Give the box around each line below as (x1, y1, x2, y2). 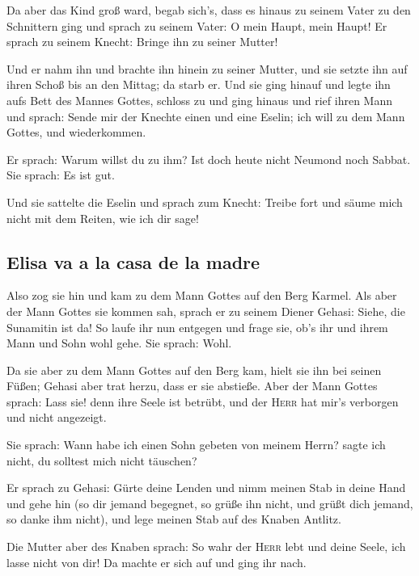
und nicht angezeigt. (6, 409, 107, 426)
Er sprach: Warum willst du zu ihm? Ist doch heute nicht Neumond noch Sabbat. (6, 150, 411, 167)
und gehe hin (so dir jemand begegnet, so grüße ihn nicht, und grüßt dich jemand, (6, 494, 413, 511)
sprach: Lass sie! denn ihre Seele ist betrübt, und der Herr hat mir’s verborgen (6, 393, 399, 410)
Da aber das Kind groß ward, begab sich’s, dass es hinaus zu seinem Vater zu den (6, 2, 411, 18)
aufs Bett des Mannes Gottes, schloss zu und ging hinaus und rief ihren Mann (6, 91, 393, 108)
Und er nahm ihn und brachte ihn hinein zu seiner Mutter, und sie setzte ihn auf (6, 60, 408, 77)
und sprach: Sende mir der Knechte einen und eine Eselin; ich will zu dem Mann (6, 107, 405, 124)
